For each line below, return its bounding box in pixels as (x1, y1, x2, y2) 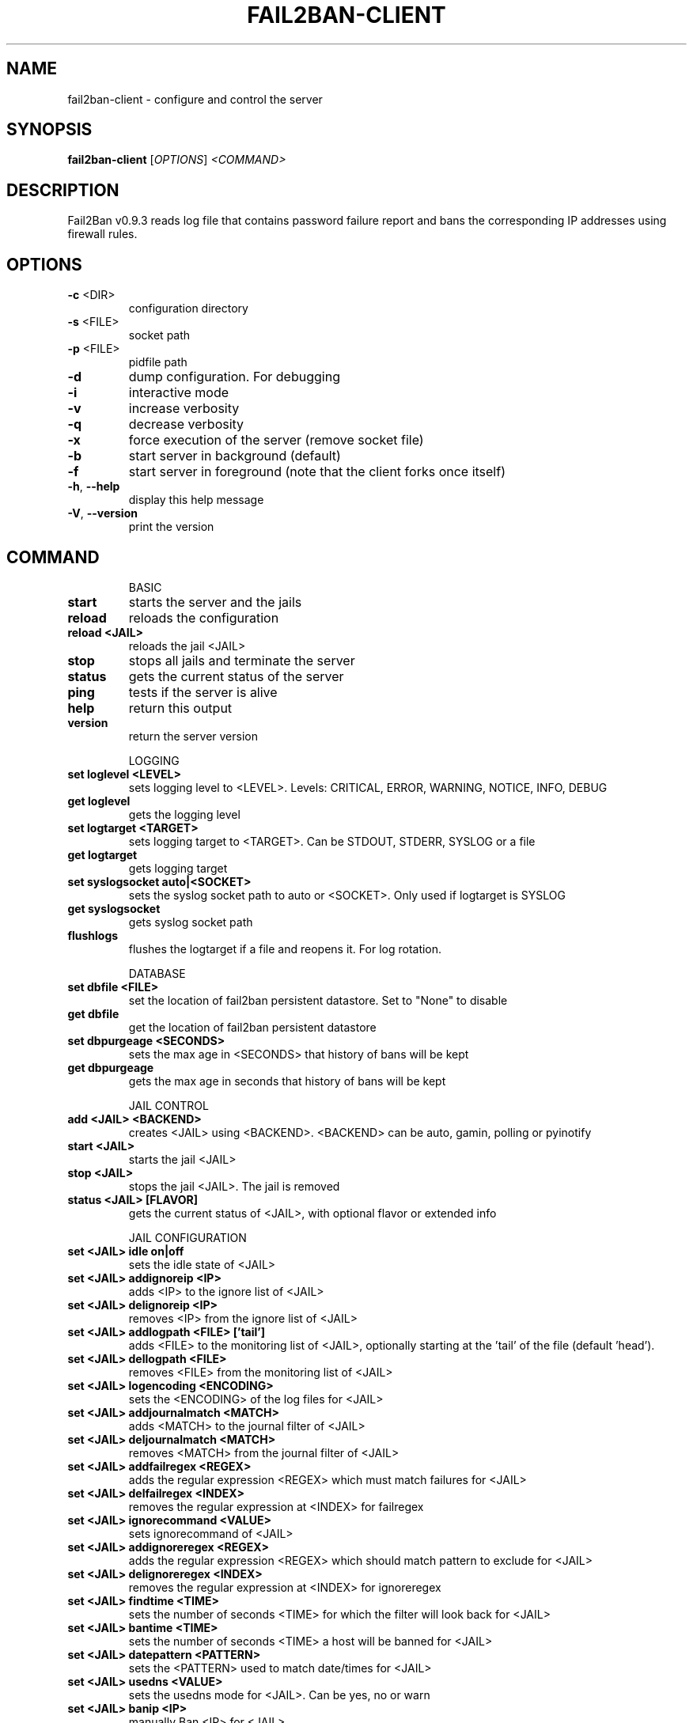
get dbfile (67, 1006, 119, 1021)
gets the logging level (128, 807, 240, 821)
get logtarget (67, 847, 138, 861)
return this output (128, 699, 233, 716)
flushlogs (67, 928, 119, 942)
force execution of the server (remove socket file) (128, 432, 424, 449)
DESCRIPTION (6, 180, 119, 200)
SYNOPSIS (6, 119, 93, 140)
